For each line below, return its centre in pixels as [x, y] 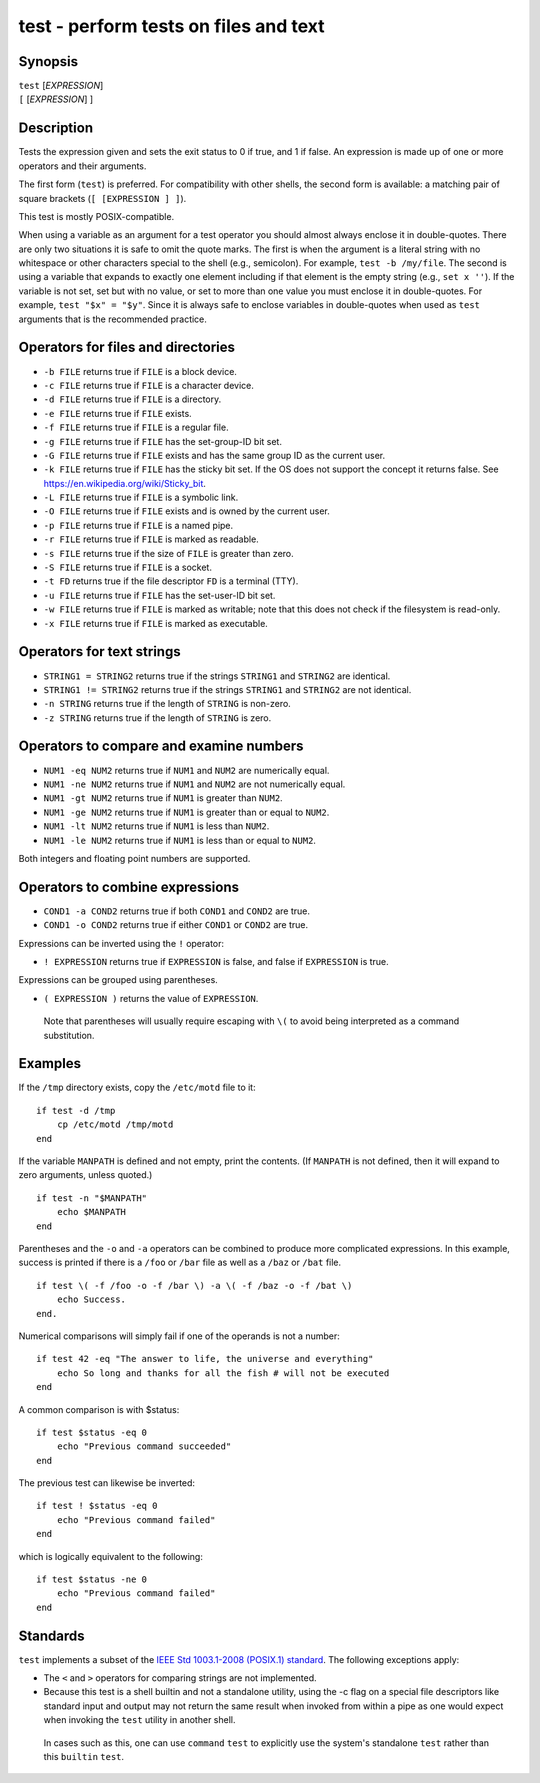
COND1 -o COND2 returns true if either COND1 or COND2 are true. [176, 925]
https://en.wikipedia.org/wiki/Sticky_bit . [125, 483]
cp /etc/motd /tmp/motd [115, 1124]
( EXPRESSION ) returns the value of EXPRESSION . [151, 998]
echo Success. [91, 1299]
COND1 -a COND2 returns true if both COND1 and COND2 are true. [176, 911]
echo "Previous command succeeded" [144, 1446]
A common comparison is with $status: [99, 1409]
